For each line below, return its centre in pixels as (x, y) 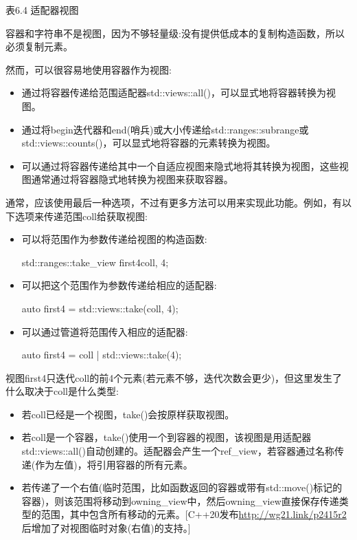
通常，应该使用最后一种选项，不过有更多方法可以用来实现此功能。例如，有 (174, 202)
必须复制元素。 (39, 46)
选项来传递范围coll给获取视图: (81, 216)
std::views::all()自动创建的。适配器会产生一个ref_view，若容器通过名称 (178, 451)
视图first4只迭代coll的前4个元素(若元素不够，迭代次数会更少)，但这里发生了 (174, 377)
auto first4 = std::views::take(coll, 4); (100, 308)
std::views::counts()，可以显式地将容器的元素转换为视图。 (149, 143)
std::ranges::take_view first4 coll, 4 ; (95, 262)
